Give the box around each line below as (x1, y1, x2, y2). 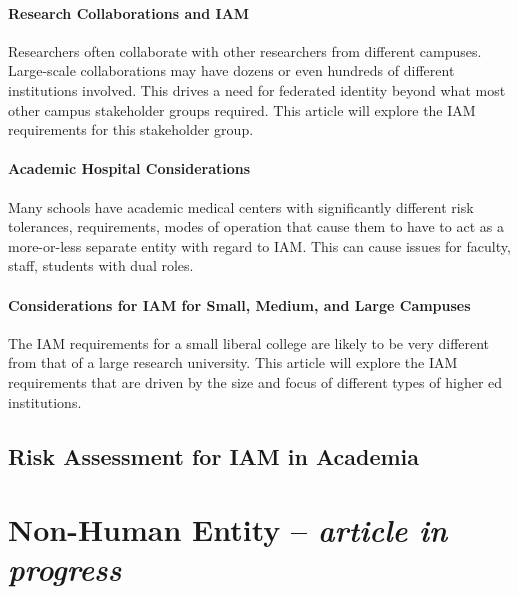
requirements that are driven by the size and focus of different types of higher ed (8, 371, 503, 392)
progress (8, 548, 122, 590)
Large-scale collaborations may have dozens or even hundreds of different (8, 60, 455, 81)
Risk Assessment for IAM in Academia (8, 440, 420, 471)
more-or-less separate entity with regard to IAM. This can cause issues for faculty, (8, 235, 511, 256)
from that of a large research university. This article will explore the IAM (8, 352, 458, 373)
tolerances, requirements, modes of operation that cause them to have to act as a (8, 216, 504, 237)
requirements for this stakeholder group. (8, 119, 254, 140)
